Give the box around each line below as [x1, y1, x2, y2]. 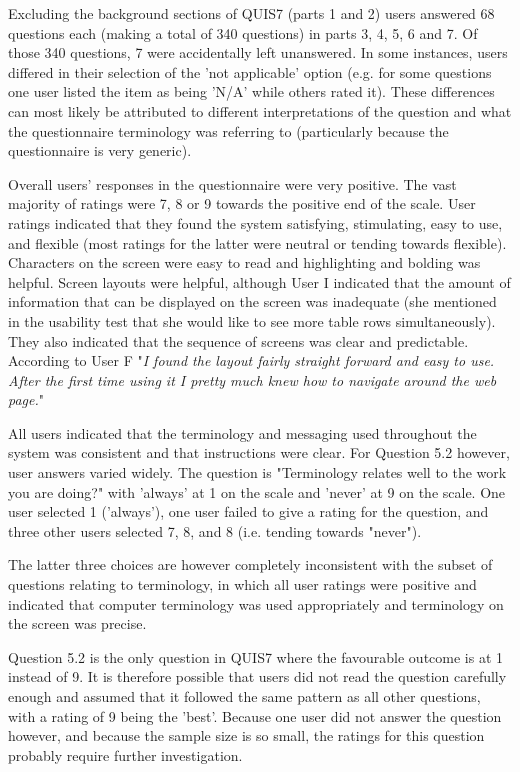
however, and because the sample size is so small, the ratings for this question [8, 725, 485, 746]
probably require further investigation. [8, 744, 243, 765]
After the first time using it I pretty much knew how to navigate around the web [8, 369, 497, 390]
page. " [8, 389, 45, 410]
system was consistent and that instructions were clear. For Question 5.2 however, [8, 442, 510, 463]
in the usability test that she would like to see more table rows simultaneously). [8, 310, 496, 331]
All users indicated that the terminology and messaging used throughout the [8, 422, 477, 443]
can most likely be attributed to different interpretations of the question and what [8, 100, 512, 121]
